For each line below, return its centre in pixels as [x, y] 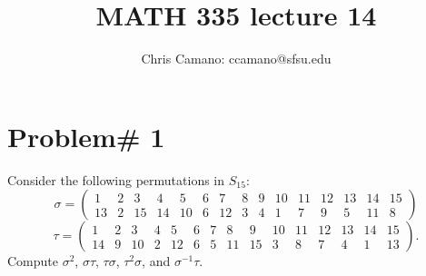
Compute [33, 261]
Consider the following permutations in [116, 179]
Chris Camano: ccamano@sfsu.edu [236, 59]
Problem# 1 [86, 136]
